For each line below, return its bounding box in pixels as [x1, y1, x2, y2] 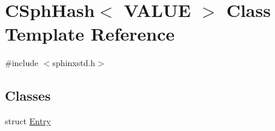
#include [5, 56, 39, 69]
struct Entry [5, 115, 51, 127]
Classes [5, 86, 51, 105]
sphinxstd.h [52, 56, 96, 69]
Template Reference [5, 21, 175, 46]
